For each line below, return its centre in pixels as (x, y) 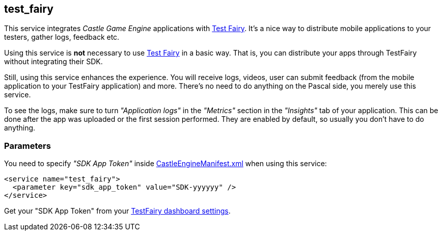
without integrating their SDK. (53, 62)
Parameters (27, 146)
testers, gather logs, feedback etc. (62, 37)
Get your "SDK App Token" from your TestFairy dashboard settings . (117, 211)
